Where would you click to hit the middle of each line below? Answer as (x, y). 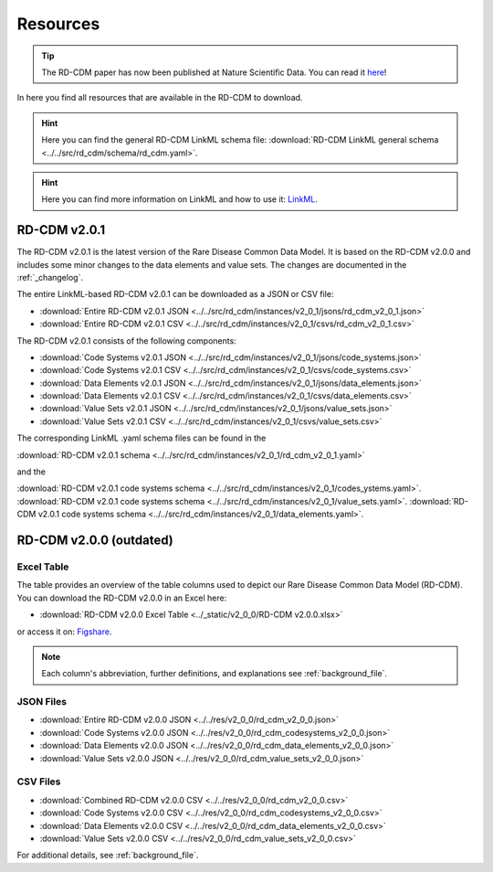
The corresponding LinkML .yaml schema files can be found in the (142, 438)
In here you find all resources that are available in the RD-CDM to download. (160, 98)
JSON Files (42, 702)
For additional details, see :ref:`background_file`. (108, 856)
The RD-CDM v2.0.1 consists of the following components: (126, 340)
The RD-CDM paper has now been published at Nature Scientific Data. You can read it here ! (214, 72)
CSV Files (39, 782)
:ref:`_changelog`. (50, 277)
